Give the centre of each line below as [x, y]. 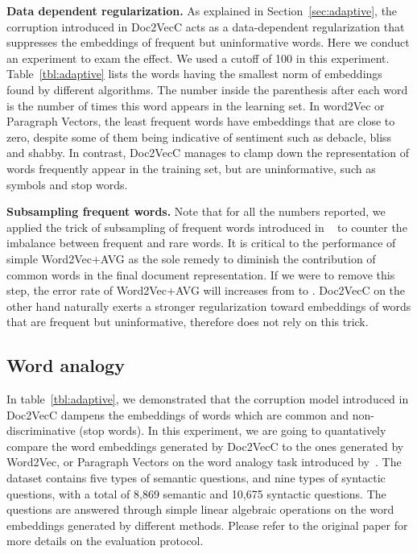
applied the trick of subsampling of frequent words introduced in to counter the [207, 227]
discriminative [41, 430]
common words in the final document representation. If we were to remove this [201, 274]
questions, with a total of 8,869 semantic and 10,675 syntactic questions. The [196, 493]
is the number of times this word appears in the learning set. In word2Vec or [196, 105]
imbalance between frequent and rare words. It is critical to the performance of [201, 243]
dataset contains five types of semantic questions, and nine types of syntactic [196, 478]
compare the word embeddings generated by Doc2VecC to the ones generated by [205, 446]
